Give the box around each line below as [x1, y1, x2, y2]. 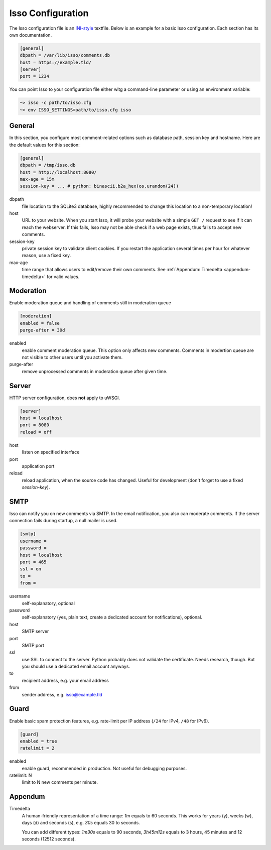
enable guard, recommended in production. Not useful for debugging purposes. [22, 765, 187, 771]
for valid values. [46, 274, 80, 280]
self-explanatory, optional [22, 600, 75, 606]
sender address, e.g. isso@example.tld [22, 691, 102, 697]
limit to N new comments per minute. [22, 779, 98, 785]
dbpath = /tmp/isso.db [20, 162, 76, 168]
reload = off [20, 429, 52, 435]
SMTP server [22, 628, 49, 635]
